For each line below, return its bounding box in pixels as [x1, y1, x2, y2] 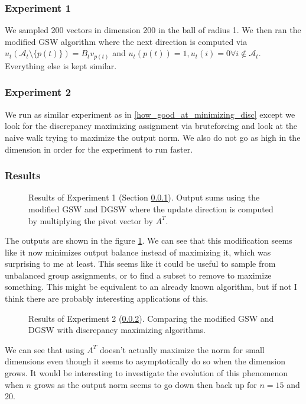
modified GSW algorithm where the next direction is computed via [5, 35, 248, 47]
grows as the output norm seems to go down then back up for [34, 378, 257, 390]
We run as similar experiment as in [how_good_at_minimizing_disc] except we [5, 108, 295, 120]
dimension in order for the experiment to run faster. [5, 143, 193, 155]
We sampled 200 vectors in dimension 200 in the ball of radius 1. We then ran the [5, 24, 301, 36]
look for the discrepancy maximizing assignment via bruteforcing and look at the [5, 119, 298, 132]
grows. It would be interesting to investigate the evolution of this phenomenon [5, 367, 288, 379]
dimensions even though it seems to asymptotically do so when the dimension [5, 355, 285, 367]
